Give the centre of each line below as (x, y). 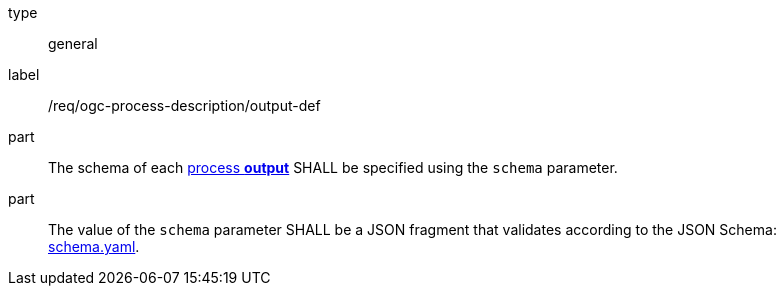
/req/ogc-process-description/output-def (184, 105)
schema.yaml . (94, 246)
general (73, 43)
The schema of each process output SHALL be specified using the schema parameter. (333, 167)
